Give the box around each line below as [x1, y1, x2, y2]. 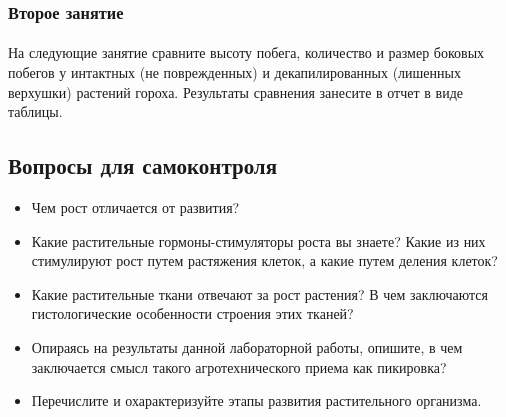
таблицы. [8, 101, 63, 122]
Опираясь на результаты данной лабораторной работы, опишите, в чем [31, 336, 463, 357]
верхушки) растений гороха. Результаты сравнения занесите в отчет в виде [8, 81, 463, 102]
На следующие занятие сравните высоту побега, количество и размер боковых [8, 42, 485, 63]
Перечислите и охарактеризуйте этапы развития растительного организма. [31, 390, 482, 411]
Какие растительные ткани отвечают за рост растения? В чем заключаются [31, 283, 488, 304]
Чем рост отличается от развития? [31, 197, 240, 218]
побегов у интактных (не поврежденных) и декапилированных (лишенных [8, 62, 461, 83]
